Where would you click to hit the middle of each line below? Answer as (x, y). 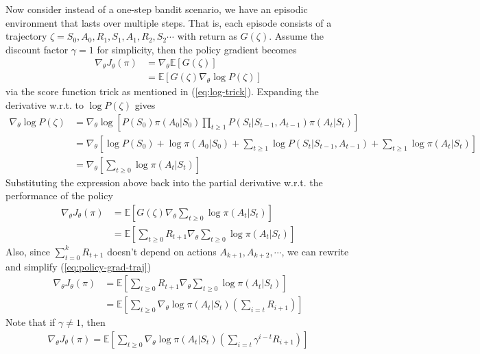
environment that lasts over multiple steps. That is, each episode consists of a (169, 22)
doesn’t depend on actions (162, 251)
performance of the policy (59, 195)
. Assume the (297, 36)
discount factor (37, 49)
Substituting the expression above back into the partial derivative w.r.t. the (164, 182)
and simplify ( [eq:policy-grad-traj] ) (79, 266)
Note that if (31, 322)
